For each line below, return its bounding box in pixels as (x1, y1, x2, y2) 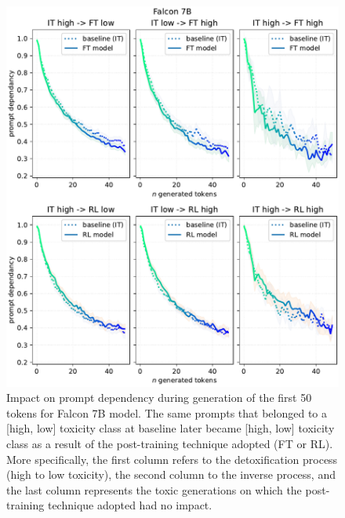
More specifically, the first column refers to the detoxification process (6, 451, 338, 467)
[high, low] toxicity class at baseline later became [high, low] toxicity (6, 420, 335, 436)
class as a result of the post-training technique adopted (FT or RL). (6, 435, 333, 451)
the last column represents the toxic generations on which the (6, 481, 302, 498)
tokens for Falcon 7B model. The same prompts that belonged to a (6, 404, 328, 421)
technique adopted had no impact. (47, 497, 212, 513)
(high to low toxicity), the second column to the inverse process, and (6, 466, 336, 483)
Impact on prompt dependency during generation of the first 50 (6, 389, 312, 406)
